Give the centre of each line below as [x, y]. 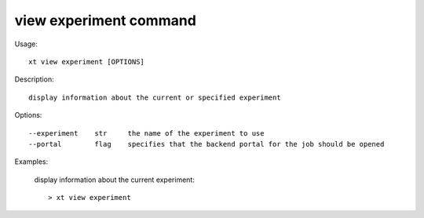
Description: [34, 79]
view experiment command [105, 20]
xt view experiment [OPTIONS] [87, 62]
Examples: [31, 162]
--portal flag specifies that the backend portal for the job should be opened [207, 144]
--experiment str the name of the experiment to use [146, 133]
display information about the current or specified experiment [155, 97]
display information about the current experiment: [115, 180]
